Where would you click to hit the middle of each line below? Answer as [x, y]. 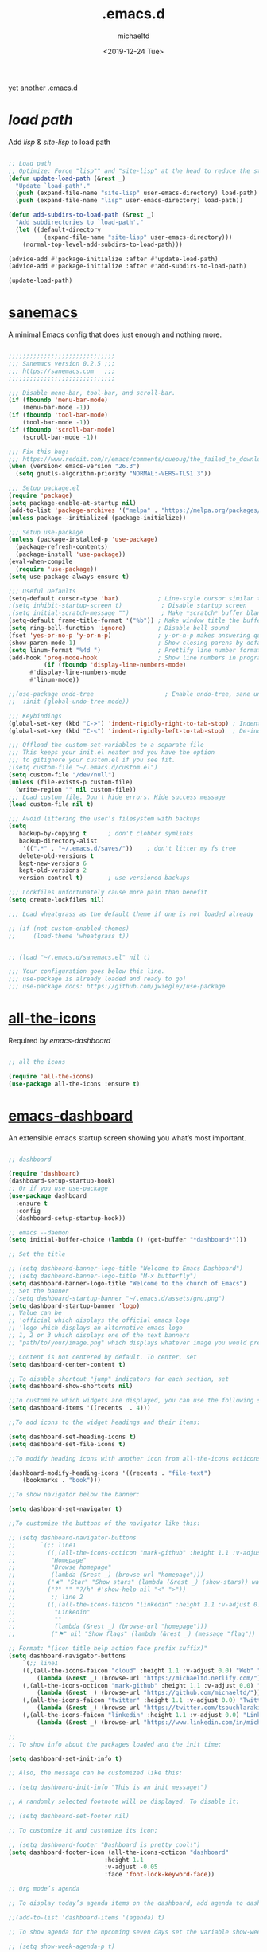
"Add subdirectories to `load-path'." [80, 222]
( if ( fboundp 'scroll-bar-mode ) [62, 430]
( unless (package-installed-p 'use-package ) [83, 540]
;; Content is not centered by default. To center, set [103, 1357]
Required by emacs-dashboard [60, 1041]
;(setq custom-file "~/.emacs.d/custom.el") [83, 768]
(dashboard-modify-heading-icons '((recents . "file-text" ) [110, 1473]
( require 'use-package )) [56, 569]
